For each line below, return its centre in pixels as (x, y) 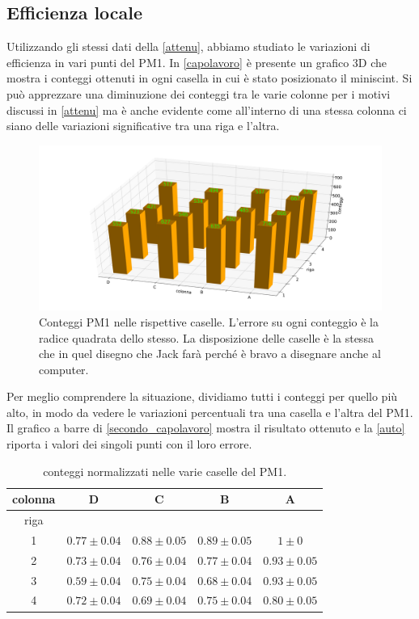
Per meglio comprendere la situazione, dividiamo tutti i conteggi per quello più (202, 396)
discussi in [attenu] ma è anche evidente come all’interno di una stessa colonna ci (207, 109)
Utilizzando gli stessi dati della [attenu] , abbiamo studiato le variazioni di (188, 46)
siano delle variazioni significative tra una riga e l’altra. (143, 126)
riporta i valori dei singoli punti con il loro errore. (129, 444)
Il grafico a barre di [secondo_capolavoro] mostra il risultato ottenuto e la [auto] (206, 428)
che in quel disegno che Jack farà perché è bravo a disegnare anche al (210, 354)
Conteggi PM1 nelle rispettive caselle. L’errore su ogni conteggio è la (209, 321)
